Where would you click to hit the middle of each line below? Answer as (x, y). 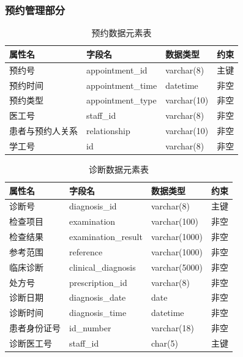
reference (86, 251)
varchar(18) (173, 328)
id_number (90, 328)
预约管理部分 (35, 9)
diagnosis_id (93, 206)
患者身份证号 (35, 328)
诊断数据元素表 (119, 169)
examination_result (106, 237)
